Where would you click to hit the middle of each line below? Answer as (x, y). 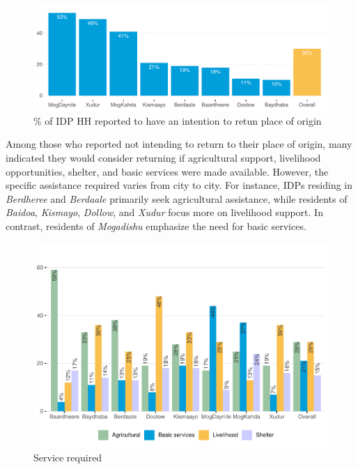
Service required (68, 457)
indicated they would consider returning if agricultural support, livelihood (163, 157)
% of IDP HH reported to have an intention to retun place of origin (178, 120)
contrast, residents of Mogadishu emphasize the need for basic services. (156, 225)
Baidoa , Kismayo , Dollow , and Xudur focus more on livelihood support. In (164, 212)
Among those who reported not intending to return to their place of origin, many (179, 144)
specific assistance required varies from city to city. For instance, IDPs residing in (179, 185)
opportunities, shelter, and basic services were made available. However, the (167, 171)
